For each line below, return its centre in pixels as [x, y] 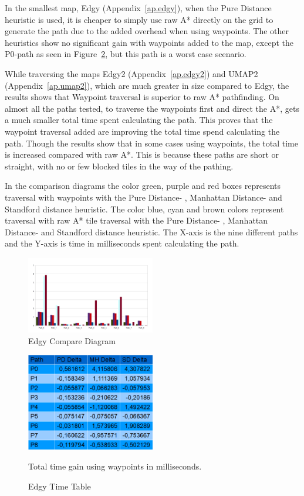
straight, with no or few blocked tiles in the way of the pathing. [119, 166]
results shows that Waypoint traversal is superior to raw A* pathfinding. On [142, 97]
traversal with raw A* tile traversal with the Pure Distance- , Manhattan [136, 220]
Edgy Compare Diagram [72, 340]
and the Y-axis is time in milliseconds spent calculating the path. [122, 243]
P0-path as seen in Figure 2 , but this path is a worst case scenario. [126, 54]
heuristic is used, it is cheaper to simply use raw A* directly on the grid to [139, 19]
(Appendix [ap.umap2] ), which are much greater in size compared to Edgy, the [147, 85]
